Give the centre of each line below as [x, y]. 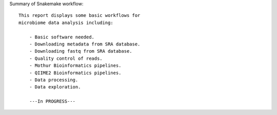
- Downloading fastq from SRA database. [81, 51]
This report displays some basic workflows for [80, 16]
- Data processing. [54, 80]
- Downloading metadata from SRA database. [85, 44]
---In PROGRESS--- [52, 101]
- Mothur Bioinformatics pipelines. [75, 66]
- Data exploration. [55, 87]
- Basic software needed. [62, 37]
